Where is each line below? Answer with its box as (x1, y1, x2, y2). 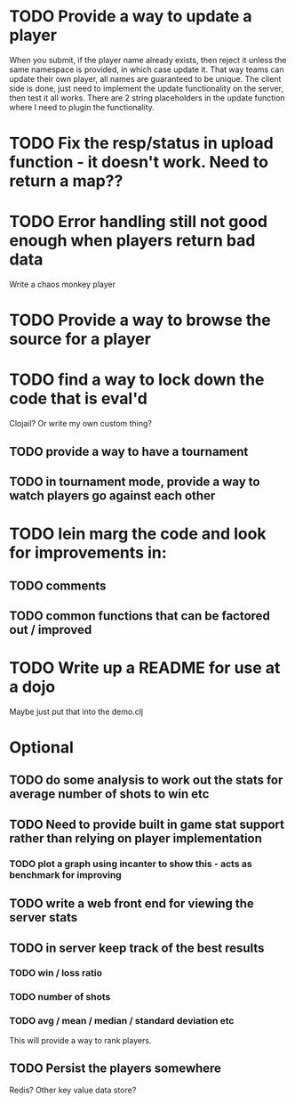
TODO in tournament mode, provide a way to (9, 474, 260, 489)
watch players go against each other (9, 488, 216, 503)
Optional (9, 737, 74, 758)
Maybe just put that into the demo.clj (9, 706, 144, 717)
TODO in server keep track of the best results (9, 940, 265, 955)
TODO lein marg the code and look (9, 524, 267, 544)
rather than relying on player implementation (9, 831, 262, 846)
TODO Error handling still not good (9, 212, 268, 232)
